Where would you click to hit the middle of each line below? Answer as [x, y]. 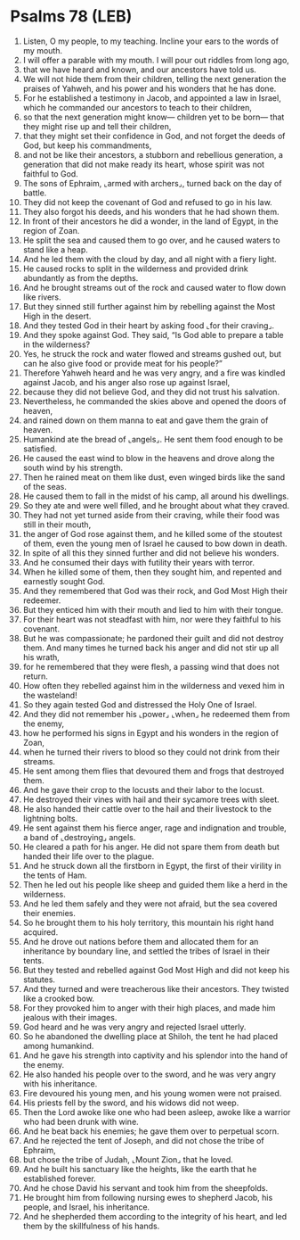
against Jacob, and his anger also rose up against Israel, [126, 382]
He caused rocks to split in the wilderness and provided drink [135, 269]
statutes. [39, 980]
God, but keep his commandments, [87, 145]
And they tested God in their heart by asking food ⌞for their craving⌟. [149, 325]
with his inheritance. [60, 1083]
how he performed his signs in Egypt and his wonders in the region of [151, 732]
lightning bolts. [50, 818]
